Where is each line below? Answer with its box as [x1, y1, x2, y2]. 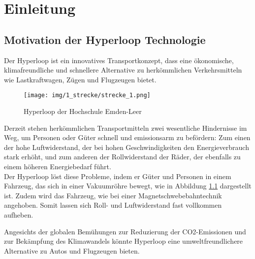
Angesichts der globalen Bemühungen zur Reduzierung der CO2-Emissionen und [4, 226, 246, 236]
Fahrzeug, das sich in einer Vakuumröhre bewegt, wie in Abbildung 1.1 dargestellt [4, 181, 252, 191]
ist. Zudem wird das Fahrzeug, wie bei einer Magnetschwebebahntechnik [4, 190, 222, 200]
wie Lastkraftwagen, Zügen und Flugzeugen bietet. [4, 74, 157, 84]
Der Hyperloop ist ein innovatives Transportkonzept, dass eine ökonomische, [4, 55, 234, 65]
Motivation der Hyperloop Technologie [4, 32, 206, 47]
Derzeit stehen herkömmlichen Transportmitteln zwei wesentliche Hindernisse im [4, 122, 247, 133]
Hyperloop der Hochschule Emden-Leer [24, 106, 142, 116]
